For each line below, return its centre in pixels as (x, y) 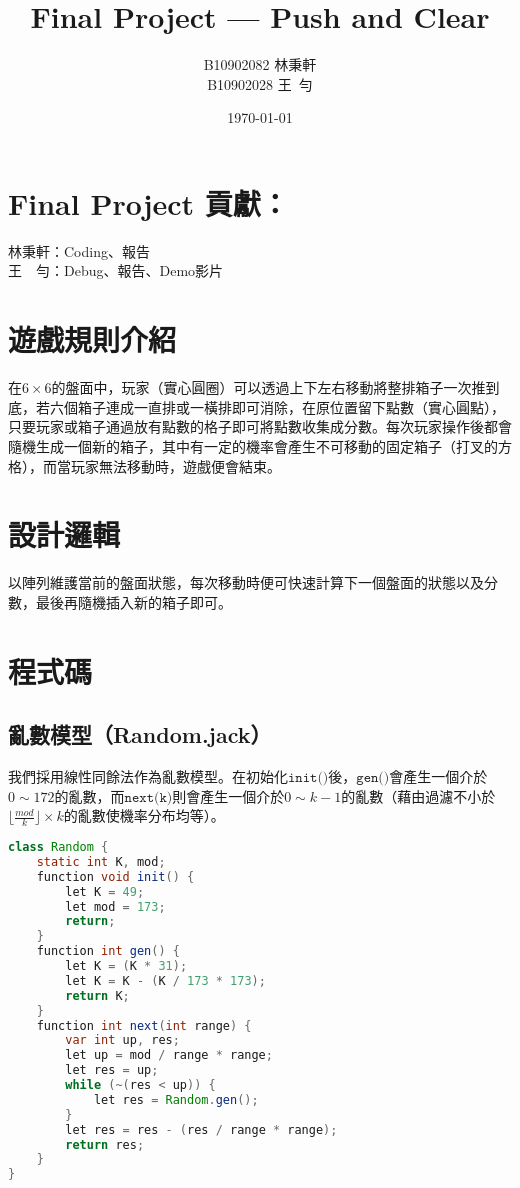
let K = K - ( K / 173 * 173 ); (165, 980)
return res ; (105, 1144)
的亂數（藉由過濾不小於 (418, 795)
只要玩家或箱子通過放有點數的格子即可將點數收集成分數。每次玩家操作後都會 (260, 426)
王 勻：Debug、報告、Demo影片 (116, 270)
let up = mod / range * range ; (169, 1055)
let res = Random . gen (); (176, 1099)
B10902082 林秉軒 (260, 64)
